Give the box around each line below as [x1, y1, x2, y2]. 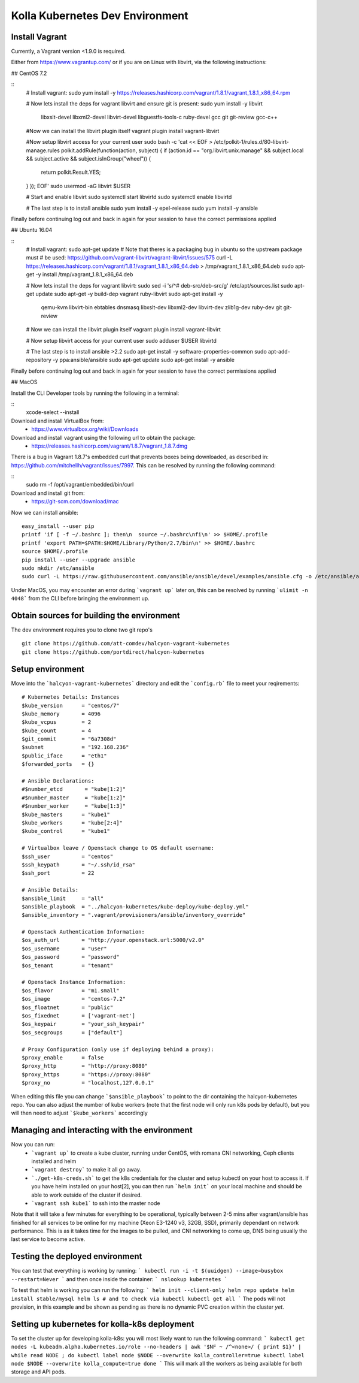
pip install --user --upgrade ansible [22, 556, 136, 563]
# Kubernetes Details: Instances [22, 694, 120, 700]
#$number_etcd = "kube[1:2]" [22, 786, 126, 793]
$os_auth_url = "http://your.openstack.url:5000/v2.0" [22, 937, 205, 944]
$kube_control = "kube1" [22, 828, 111, 835]
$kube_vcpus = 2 [22, 719, 92, 726]
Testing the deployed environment [11, 1251, 142, 1261]
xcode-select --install [26, 409, 80, 416]
